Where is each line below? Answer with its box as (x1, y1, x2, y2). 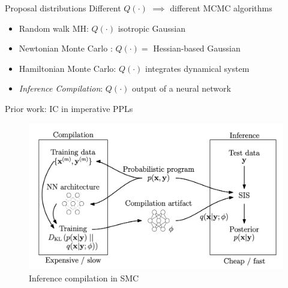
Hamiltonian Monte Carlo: (19, 62, 116, 74)
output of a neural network (131, 82, 231, 95)
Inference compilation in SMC (29, 271, 139, 284)
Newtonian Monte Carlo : (19, 42, 113, 54)
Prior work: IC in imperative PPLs (5, 102, 133, 114)
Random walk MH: (19, 22, 89, 34)
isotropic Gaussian (118, 22, 186, 34)
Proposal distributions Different (5, 2, 121, 14)
